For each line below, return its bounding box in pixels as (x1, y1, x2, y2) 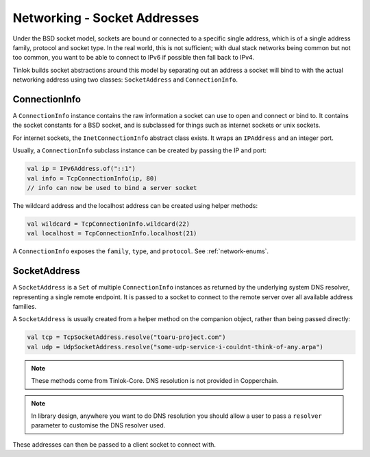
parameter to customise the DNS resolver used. (31, 421, 166, 430)
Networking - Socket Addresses (12, 10, 199, 25)
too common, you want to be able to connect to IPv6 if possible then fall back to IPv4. (12, 54, 255, 62)
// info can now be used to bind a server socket (27, 184, 197, 191)
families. (12, 302, 37, 310)
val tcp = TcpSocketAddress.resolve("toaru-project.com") (27, 333, 226, 341)
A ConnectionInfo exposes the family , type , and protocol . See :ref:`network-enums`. (12, 247, 269, 255)
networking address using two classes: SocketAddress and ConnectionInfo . (12, 75, 238, 84)
